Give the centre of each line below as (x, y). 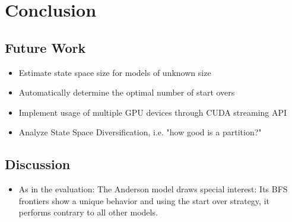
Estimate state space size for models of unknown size (115, 72)
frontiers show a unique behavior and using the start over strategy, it (144, 200)
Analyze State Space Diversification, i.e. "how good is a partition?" (140, 132)
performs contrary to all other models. (88, 212)
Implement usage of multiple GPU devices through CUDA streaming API (153, 112)
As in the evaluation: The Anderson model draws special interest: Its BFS (153, 189)
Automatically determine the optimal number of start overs (127, 92)
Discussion (38, 164)
